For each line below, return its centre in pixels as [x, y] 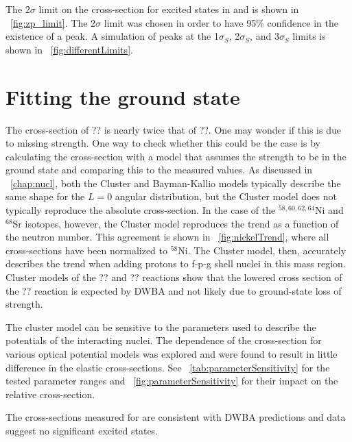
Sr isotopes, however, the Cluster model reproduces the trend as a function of [176, 223]
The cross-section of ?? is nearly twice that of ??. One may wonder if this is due [173, 129]
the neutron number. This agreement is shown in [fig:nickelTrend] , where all [167, 237]
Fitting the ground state [123, 96]
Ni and [329, 210]
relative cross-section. [50, 394]
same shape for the [45, 196]
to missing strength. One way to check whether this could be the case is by [163, 143]
